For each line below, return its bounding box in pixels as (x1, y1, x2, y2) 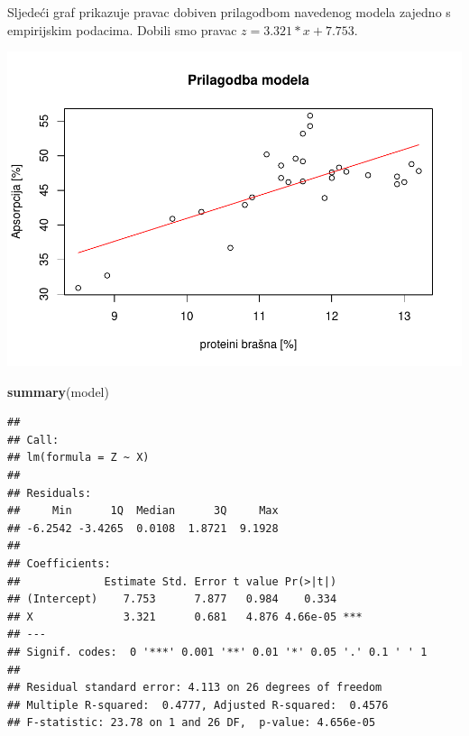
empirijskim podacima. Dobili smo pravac (7, 20, 237, 39)
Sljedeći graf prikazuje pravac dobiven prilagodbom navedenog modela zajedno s (7, 3, 451, 21)
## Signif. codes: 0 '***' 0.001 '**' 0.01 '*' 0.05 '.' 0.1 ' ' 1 (7, 646, 428, 659)
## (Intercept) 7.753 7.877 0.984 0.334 (7, 593, 337, 606)
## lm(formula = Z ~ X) (7, 451, 150, 465)
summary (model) (7, 382, 109, 400)
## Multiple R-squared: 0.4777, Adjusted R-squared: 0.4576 (7, 698, 389, 712)
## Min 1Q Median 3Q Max (7, 504, 279, 518)
